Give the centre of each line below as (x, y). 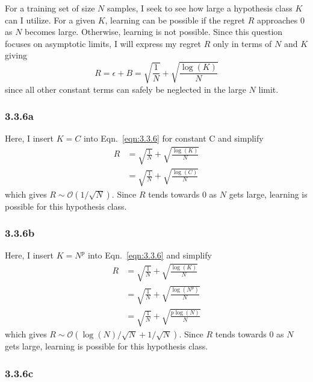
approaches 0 (280, 20)
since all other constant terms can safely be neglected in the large (126, 89)
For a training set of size (50, 8)
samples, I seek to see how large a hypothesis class (200, 8)
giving (16, 55)
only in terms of (243, 43)
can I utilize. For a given (50, 20)
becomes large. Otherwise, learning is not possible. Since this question (154, 32)
